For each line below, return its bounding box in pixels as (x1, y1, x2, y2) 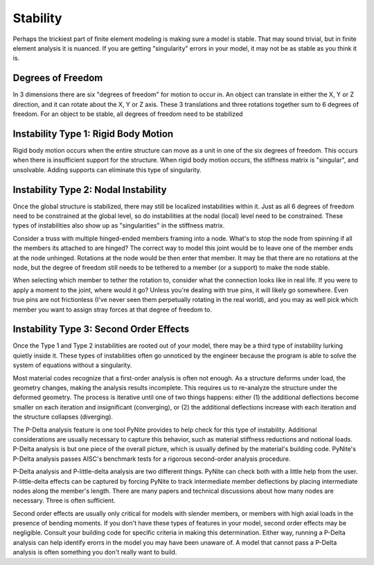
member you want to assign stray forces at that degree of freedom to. (12, 305, 213, 314)
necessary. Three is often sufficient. (12, 496, 116, 505)
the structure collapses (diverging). (12, 413, 114, 421)
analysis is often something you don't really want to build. (12, 548, 177, 557)
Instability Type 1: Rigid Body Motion (12, 128, 174, 140)
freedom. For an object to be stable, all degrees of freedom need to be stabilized (12, 110, 243, 118)
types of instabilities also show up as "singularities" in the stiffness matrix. (12, 221, 225, 230)
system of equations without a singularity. (12, 361, 132, 369)
